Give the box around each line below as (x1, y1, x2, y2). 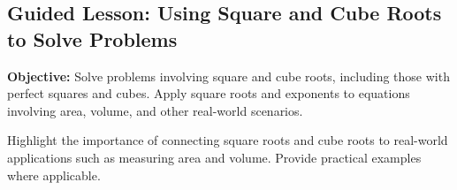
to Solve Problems (7, 25, 178, 52)
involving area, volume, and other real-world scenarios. (7, 101, 303, 119)
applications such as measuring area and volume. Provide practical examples (7, 148, 422, 166)
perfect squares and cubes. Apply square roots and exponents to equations (7, 84, 410, 103)
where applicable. (7, 165, 101, 184)
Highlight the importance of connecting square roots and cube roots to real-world (7, 131, 448, 149)
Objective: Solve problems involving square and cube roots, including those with (7, 66, 450, 85)
